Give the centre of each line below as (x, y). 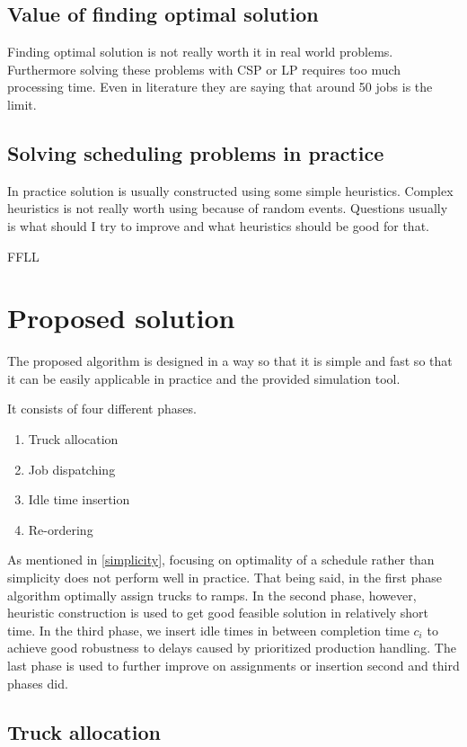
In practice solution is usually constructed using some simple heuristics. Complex (230, 190)
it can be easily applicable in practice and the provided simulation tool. (204, 378)
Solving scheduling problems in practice (196, 152)
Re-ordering (61, 529)
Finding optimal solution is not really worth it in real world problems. (200, 52)
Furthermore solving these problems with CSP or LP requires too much (204, 69)
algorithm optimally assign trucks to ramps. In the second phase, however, (212, 595)
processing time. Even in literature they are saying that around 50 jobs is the (220, 87)
